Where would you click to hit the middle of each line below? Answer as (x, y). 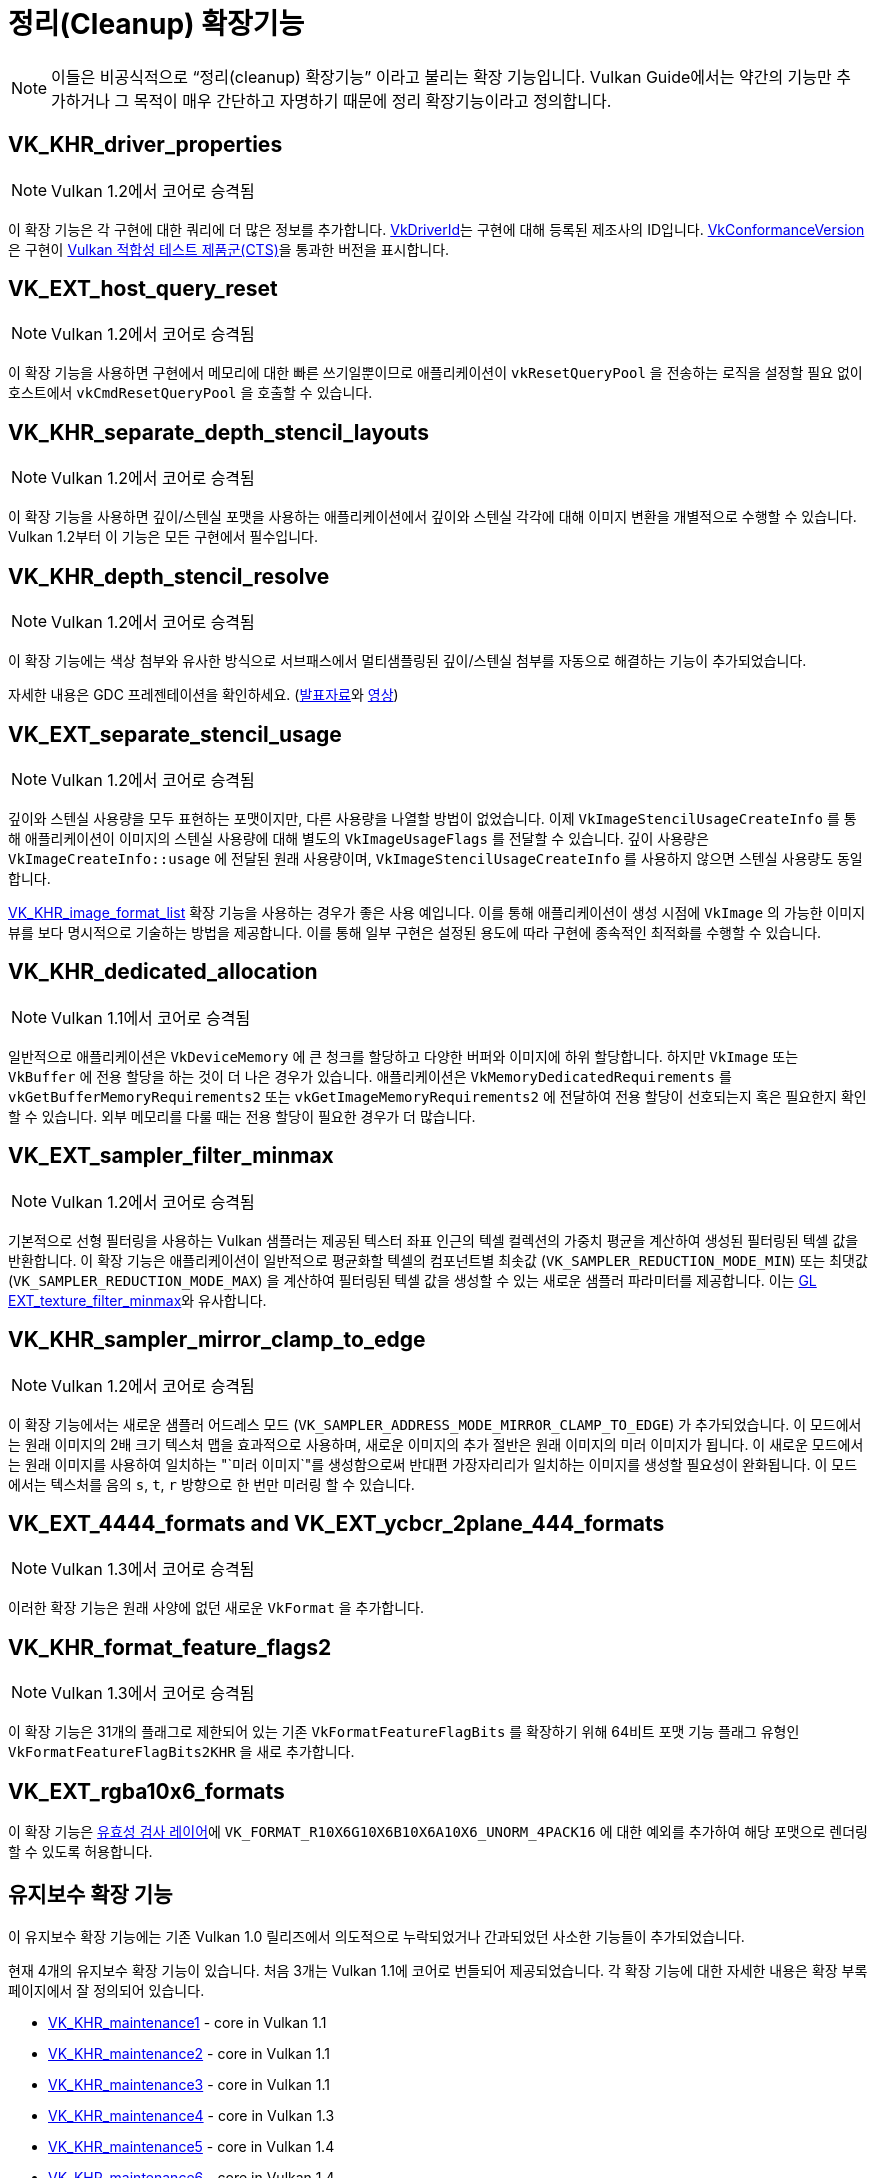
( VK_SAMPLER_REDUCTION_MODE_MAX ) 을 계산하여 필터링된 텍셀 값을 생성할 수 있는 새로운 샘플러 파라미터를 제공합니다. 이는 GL (412, 1280)
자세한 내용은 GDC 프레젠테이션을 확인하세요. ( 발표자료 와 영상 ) (203, 695)
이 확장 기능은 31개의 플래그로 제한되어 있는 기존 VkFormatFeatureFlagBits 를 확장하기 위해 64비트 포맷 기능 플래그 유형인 (404, 1732)
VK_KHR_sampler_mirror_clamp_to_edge (217, 1340)
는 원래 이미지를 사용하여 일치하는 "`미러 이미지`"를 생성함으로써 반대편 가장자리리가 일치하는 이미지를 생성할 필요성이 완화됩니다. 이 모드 (433, 1464)
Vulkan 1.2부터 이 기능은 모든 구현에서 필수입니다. (163, 537)
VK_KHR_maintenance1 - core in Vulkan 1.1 (187, 2022)
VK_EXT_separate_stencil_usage (175, 734)
